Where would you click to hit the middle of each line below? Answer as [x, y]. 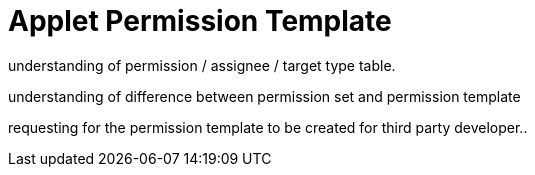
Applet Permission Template [200, 21]
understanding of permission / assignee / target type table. [202, 65]
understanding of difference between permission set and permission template [264, 96]
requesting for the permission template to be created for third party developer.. [268, 127]
